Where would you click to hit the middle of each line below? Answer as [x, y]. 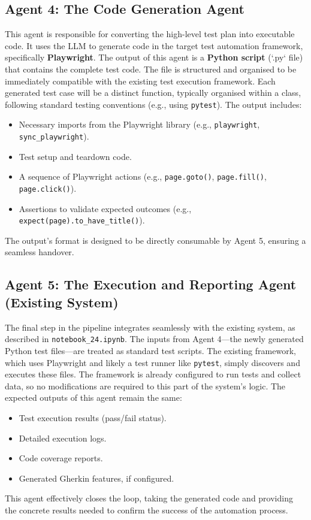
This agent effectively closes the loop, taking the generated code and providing [149, 498]
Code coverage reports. [61, 458]
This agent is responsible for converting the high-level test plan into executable [150, 34]
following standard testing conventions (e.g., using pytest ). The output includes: [153, 104]
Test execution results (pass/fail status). [93, 417]
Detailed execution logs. [63, 438]
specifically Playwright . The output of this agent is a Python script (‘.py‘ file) [154, 57]
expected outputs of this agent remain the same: [93, 397]
